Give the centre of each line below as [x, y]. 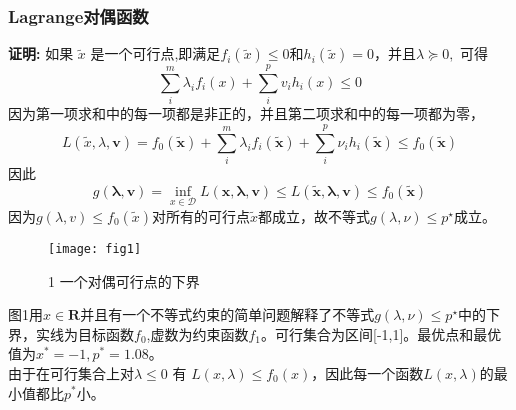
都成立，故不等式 [314, 215]
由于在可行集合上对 [71, 372]
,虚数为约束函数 [197, 333]
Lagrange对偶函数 [78, 15]
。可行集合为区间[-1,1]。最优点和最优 [381, 333]
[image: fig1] [95, 248]
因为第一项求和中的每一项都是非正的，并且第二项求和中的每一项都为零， [246, 113]
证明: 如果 [41, 53]
